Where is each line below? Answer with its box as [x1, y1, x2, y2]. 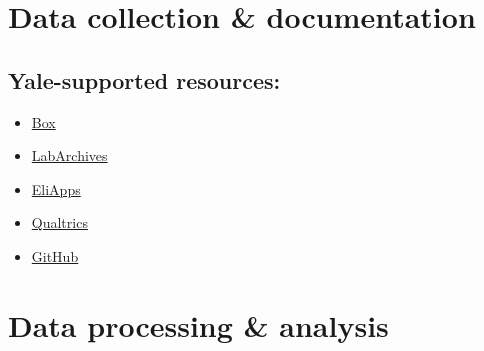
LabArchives [31, 145, 108, 166]
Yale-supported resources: [8, 64, 281, 95]
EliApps [31, 178, 81, 199]
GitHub [31, 245, 79, 266]
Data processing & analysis [8, 304, 389, 345]
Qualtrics [31, 212, 88, 233]
